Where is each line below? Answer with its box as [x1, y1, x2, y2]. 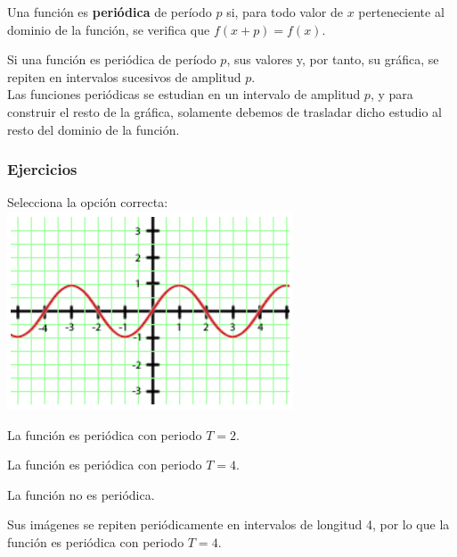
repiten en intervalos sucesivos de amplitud [7, 67, 241, 86]
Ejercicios [7, 158, 78, 180]
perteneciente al [358, 3, 445, 21]
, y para [370, 85, 413, 104]
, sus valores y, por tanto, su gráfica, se [226, 50, 439, 69]
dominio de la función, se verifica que [7, 20, 210, 38]
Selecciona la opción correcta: [7, 193, 168, 212]
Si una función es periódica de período [7, 50, 216, 69]
